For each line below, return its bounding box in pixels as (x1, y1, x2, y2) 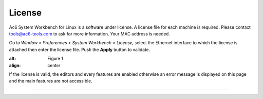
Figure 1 (47, 56, 63, 62)
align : (9, 62, 21, 68)
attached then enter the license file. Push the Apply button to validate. (9, 47, 150, 52)
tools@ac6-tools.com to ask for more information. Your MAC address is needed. (9, 31, 170, 36)
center (47, 62, 61, 68)
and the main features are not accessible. (9, 78, 93, 84)
